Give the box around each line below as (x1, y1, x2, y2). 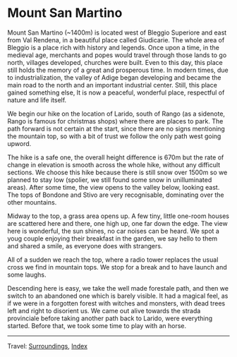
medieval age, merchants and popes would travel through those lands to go (7, 51, 227, 59)
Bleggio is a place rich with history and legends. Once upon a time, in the (7, 43, 220, 52)
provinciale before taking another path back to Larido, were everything (7, 314, 213, 322)
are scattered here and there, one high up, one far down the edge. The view (7, 219, 228, 227)
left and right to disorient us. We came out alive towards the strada (7, 306, 201, 315)
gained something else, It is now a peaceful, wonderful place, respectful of (7, 88, 225, 97)
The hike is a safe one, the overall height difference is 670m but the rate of (7, 153, 224, 162)
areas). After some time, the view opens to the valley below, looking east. (7, 183, 220, 191)
